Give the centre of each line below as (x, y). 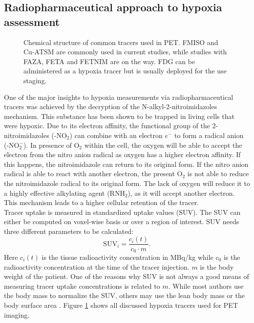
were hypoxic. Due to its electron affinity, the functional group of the (107, 126)
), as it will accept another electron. (181, 193)
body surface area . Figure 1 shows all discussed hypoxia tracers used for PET (121, 305)
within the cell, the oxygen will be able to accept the (163, 145)
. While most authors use (206, 286)
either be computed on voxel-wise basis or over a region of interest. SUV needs (122, 221)
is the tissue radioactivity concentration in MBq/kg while (127, 257)
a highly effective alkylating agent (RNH (64, 193)
